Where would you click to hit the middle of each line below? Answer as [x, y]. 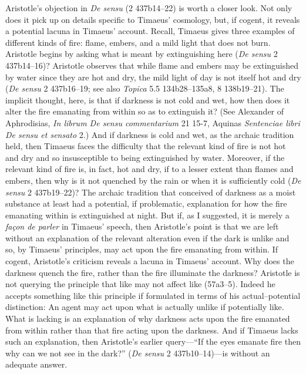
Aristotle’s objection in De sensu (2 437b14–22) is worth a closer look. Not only [149, 8]
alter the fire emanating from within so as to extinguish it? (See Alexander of [145, 111]
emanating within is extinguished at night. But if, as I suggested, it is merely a [147, 215]
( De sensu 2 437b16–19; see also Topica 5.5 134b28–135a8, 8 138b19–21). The [145, 88]
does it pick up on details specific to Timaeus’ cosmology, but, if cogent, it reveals [153, 19]
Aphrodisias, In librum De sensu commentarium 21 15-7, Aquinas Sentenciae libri [153, 122]
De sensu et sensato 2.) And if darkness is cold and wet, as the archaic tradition [150, 134]
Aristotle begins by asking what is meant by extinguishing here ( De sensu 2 [142, 54]
